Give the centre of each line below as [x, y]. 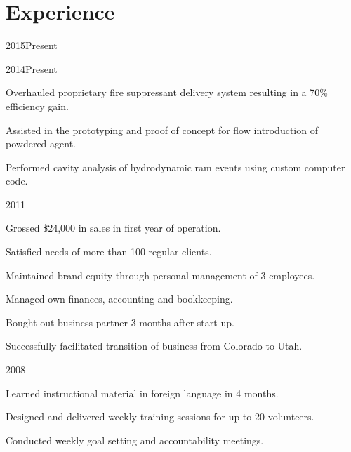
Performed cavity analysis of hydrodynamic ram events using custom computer [175, 167]
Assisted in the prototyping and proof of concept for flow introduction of [162, 129]
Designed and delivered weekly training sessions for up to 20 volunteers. [160, 417]
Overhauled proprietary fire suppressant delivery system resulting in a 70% [167, 92]
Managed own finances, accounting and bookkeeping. [119, 299]
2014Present [32, 68]
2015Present [32, 45]
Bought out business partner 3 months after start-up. [120, 322]
